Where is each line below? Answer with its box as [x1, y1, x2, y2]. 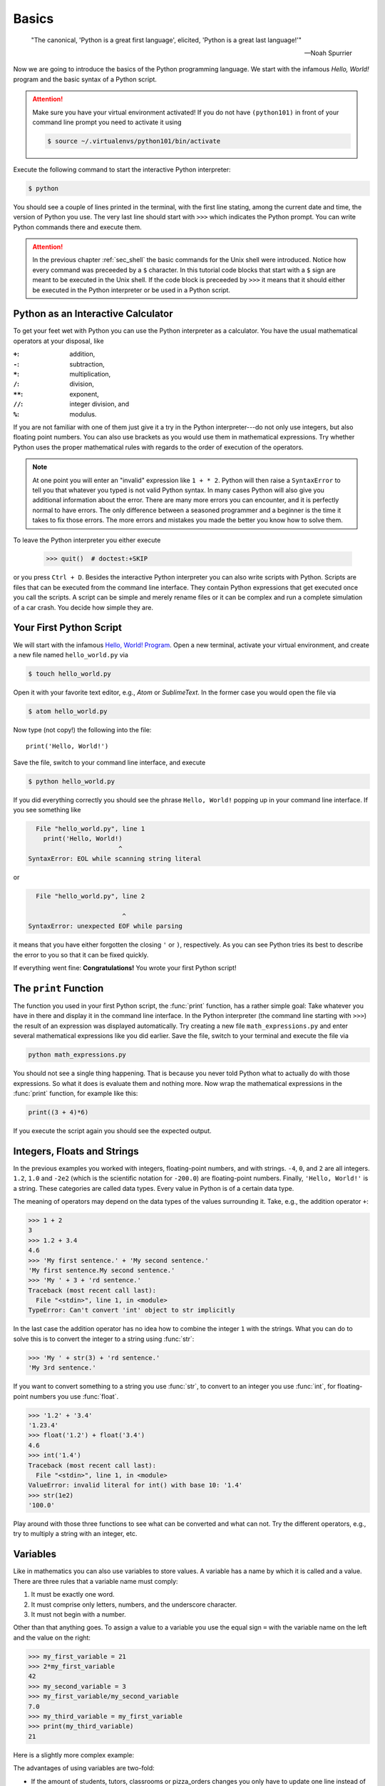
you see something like [13, 806, 81, 814]
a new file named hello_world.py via [13, 650, 128, 659]
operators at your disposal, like [13, 336, 104, 345]
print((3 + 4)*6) [28, 1108, 89, 1116]
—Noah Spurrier [304, 49, 352, 57]
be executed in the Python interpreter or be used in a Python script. [32, 286, 231, 294]
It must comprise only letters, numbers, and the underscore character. [31, 1600, 237, 1609]
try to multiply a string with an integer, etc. [13, 1530, 138, 1538]
